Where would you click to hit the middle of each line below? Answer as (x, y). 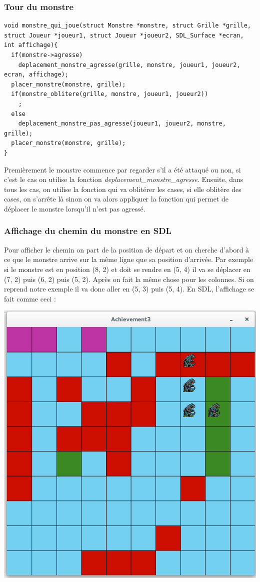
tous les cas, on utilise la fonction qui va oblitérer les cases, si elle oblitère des (123, 189)
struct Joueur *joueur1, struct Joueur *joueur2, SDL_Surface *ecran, (124, 35)
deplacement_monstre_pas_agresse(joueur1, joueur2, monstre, (122, 124)
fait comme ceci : (30, 298)
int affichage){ (31, 45)
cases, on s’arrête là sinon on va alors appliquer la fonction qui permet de (116, 199)
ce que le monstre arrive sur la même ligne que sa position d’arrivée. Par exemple (129, 259)
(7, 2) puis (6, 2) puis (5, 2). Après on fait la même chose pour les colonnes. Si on (129, 279)
